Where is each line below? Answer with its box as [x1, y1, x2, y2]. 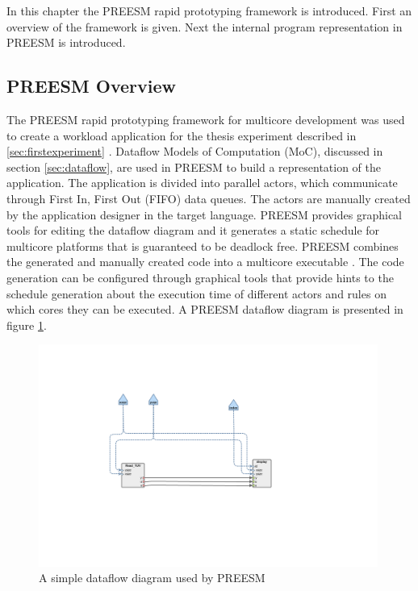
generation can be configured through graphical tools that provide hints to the [6, 268, 394, 285]
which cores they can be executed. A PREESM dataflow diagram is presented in [6, 301, 403, 318]
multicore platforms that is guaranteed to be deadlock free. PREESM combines [6, 237, 399, 254]
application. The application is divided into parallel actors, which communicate [6, 174, 398, 191]
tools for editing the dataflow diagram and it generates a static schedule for [6, 222, 380, 239]
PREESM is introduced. [6, 34, 126, 51]
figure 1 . [6, 316, 47, 333]
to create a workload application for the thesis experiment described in [6, 127, 357, 144]
